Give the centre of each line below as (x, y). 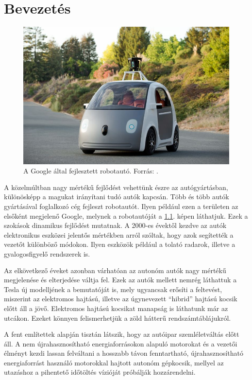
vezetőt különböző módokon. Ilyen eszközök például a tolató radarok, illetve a (120, 244)
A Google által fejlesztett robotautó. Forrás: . (91, 171)
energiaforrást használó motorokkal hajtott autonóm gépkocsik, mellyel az (114, 362)
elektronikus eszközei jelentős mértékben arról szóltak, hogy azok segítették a (119, 234)
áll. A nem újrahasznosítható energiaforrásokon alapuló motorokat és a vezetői (121, 343)
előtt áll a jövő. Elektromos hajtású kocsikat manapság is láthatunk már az (116, 308)
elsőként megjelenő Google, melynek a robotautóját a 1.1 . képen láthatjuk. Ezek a (126, 216)
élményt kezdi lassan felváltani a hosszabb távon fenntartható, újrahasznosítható (124, 353)
